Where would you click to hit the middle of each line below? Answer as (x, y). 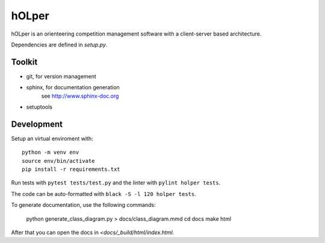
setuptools (39, 107)
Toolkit (24, 62)
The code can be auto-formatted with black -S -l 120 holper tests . (104, 194)
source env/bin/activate (58, 161)
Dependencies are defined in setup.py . (59, 45)
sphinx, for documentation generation (73, 87)
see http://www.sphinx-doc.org (80, 96)
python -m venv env (51, 153)
